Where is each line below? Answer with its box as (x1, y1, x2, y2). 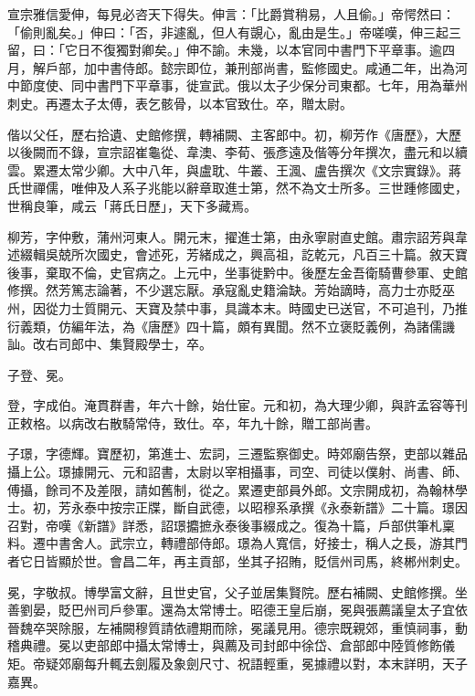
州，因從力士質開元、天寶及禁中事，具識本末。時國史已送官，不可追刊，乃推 (7, 298, 468, 317)
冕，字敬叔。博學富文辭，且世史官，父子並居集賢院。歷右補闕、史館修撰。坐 (7, 582, 468, 601)
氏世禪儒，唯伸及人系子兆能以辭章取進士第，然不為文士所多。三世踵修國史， (7, 178, 468, 197)
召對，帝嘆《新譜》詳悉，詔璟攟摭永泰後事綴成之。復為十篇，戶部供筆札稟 (7, 515, 455, 534)
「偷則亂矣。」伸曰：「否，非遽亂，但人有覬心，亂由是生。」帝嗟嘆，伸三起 (7, 22, 449, 41)
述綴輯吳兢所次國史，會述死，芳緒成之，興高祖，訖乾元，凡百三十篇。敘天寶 (7, 245, 468, 264)
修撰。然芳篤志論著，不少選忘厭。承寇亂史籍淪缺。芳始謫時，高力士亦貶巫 (7, 280, 455, 300)
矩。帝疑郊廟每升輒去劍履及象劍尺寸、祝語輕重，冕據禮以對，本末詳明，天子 (7, 654, 468, 672)
